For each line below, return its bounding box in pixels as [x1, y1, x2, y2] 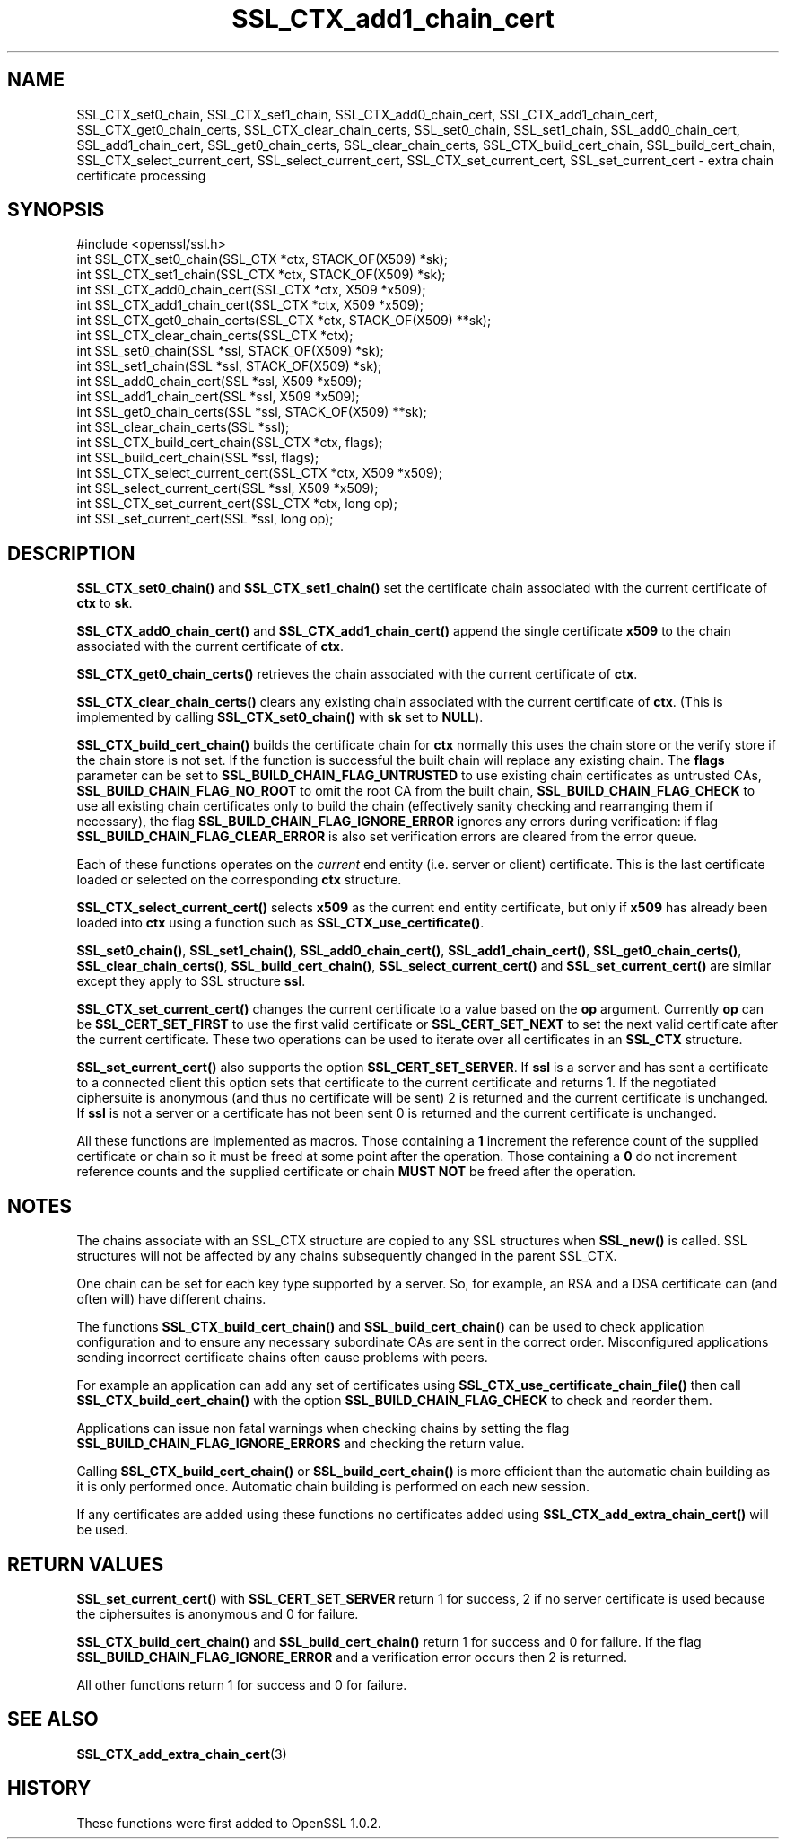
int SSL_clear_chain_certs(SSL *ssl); [76, 419, 290, 435]
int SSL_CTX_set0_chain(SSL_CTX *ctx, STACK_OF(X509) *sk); [76, 251, 449, 268]
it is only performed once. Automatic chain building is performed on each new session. [76, 1479, 589, 1495]
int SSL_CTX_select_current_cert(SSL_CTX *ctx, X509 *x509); [76, 465, 442, 481]
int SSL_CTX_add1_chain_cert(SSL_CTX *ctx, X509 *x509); [76, 297, 424, 313]
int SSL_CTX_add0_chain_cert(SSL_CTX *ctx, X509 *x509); [76, 282, 426, 298]
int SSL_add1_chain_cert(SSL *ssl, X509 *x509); [76, 389, 360, 405]
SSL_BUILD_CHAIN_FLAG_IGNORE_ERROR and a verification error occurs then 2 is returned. [76, 1648, 627, 1665]
